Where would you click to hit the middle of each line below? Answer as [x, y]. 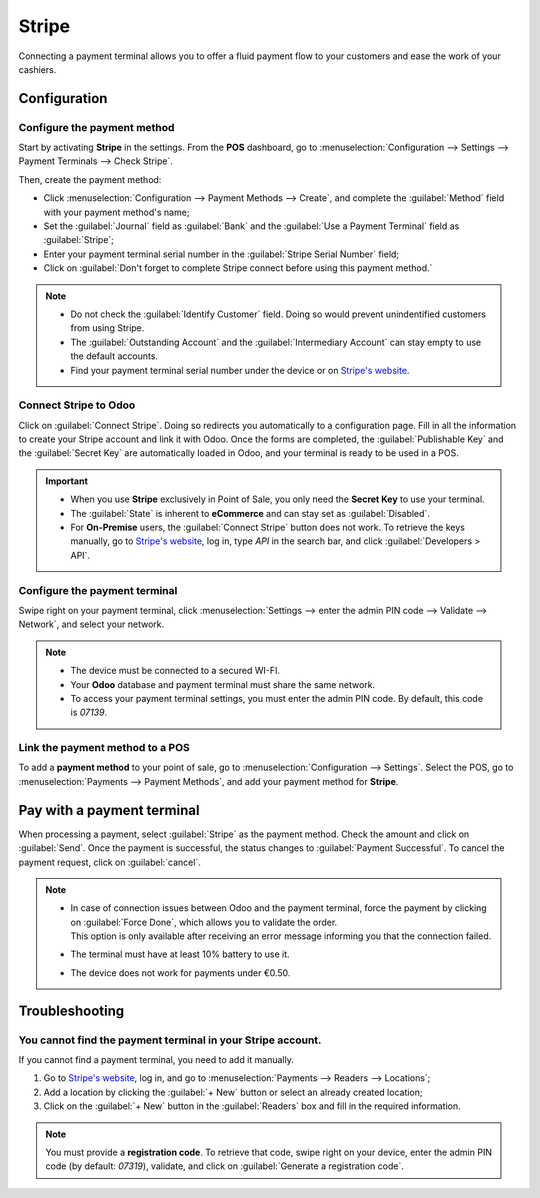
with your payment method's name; [116, 212]
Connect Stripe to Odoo [77, 405]
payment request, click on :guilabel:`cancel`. [110, 862]
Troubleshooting [71, 1010]
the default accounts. [114, 356]
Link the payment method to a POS [104, 748]
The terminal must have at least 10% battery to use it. [180, 954]
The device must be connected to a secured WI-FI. [175, 671]
